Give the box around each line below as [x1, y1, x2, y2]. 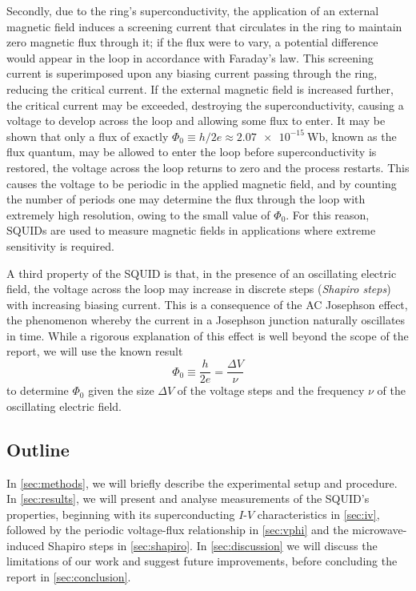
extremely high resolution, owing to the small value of [6, 206, 270, 223]
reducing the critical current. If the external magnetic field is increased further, [6, 80, 394, 97]
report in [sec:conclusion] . [6, 569, 131, 585]
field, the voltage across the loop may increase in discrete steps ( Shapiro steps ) [6, 280, 391, 297]
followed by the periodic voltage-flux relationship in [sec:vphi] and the [6, 521, 349, 538]
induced [6, 537, 45, 553]
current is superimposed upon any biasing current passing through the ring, [6, 65, 378, 82]
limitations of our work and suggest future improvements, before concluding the [6, 553, 398, 569]
